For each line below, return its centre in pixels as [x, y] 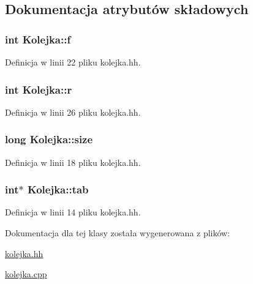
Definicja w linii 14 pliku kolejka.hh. [73, 212]
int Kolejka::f [38, 39]
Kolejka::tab [58, 189]
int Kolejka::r [39, 89]
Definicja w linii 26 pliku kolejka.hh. [73, 112]
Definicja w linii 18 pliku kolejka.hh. [73, 162]
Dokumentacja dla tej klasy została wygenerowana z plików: [118, 233]
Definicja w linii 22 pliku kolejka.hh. [73, 62]
